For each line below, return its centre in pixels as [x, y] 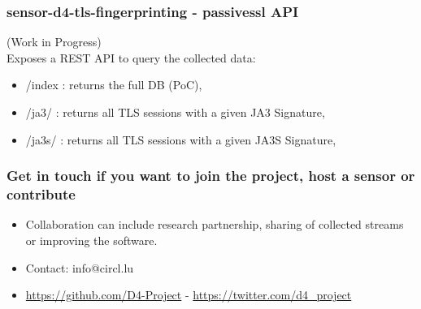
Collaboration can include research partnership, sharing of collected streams [215, 224]
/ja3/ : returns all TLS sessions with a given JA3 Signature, [175, 112]
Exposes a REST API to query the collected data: [131, 57]
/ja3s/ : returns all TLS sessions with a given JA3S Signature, [181, 139]
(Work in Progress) [54, 42]
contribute [41, 194]
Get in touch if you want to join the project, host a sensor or [211, 176]
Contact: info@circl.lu [80, 267]
